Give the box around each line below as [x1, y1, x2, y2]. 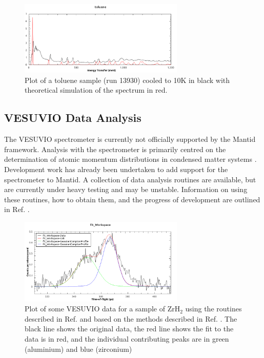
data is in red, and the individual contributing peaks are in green [25, 333, 229, 344]
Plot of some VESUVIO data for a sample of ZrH [25, 303, 180, 314]
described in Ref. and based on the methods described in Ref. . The [25, 313, 237, 324]
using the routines [185, 303, 242, 314]
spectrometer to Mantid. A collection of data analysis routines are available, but [4, 174, 256, 184]
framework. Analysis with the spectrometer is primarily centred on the [4, 143, 226, 154]
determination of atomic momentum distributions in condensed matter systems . [4, 154, 257, 164]
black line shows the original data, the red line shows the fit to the [25, 323, 234, 334]
